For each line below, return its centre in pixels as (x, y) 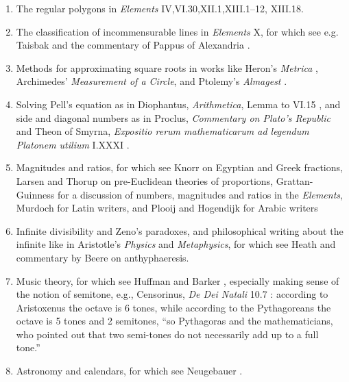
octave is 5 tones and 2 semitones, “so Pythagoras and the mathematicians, (174, 321)
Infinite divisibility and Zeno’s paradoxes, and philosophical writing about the (180, 230)
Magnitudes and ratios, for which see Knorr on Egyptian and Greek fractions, (179, 167)
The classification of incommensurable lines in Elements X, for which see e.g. (177, 31)
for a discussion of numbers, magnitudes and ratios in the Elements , (200, 194)
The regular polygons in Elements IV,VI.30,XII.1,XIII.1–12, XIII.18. (160, 8)
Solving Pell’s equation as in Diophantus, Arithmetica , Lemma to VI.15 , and (178, 104)
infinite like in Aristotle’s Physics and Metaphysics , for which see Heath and (176, 244)
